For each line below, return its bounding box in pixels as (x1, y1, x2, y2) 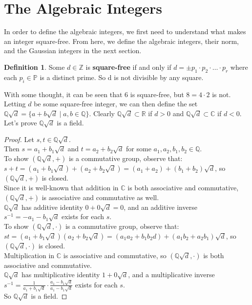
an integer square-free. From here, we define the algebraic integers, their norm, (4, 36, 239, 46)
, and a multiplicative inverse (128, 269, 215, 280)
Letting (4, 99, 26, 109)
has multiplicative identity (21, 269, 100, 280)
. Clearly (89, 108, 115, 118)
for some (126, 143, 151, 154)
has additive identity (21, 202, 83, 212)
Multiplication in (4, 250, 55, 260)
